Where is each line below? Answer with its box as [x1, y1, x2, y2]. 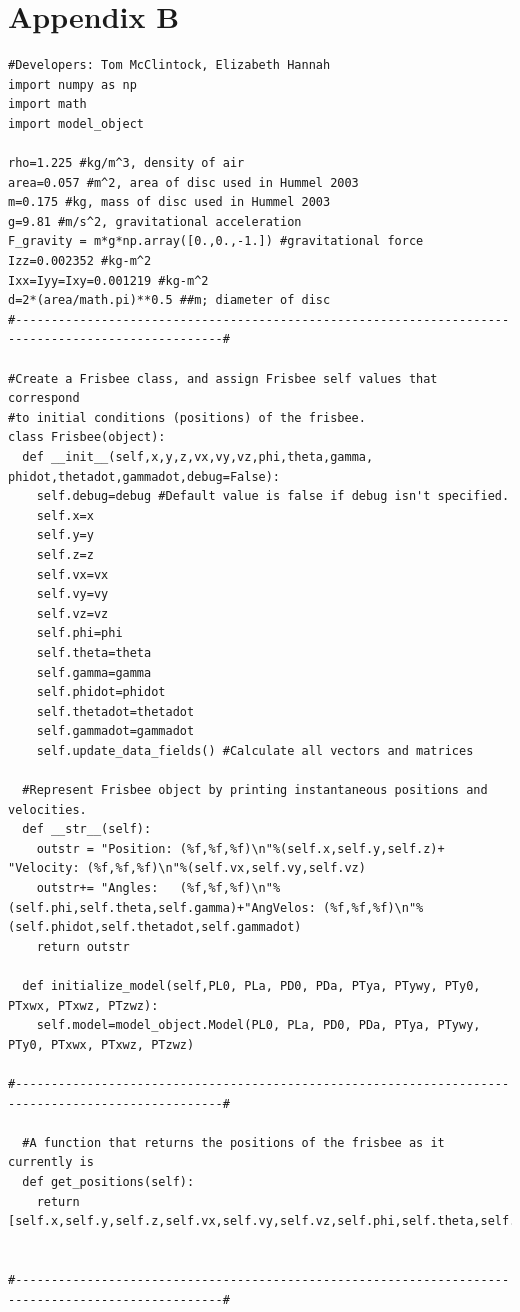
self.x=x [36, 508, 94, 523]
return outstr [36, 939, 130, 954]
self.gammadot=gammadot [36, 724, 195, 739]
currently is [8, 1155, 94, 1170]
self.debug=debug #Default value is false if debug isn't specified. [36, 489, 510, 504]
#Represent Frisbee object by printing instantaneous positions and [22, 783, 488, 798]
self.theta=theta [36, 645, 152, 660]
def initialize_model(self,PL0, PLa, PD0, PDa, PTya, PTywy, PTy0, [22, 979, 481, 994]
